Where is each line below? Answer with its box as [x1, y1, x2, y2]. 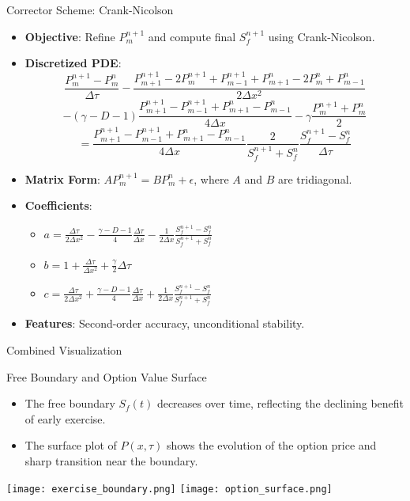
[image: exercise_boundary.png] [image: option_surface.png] [6, 483, 333, 495]
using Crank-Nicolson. [268, 28, 375, 44]
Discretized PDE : [24, 55, 122, 71]
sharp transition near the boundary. [24, 453, 198, 469]
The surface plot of [24, 437, 117, 454]
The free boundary [24, 395, 115, 412]
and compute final [148, 28, 236, 44]
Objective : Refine [24, 28, 115, 44]
